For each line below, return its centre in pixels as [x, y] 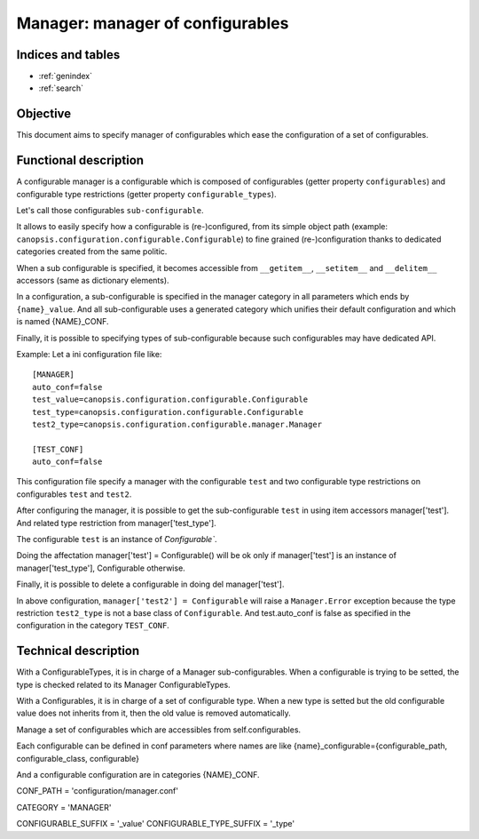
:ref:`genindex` [66, 76]
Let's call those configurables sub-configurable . [110, 211]
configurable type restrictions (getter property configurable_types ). [146, 194]
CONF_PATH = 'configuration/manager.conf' [98, 791]
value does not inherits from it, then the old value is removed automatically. [154, 713]
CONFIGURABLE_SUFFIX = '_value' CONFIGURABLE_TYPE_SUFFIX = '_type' [156, 824]
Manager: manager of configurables [153, 23]
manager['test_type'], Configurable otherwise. [101, 568]
